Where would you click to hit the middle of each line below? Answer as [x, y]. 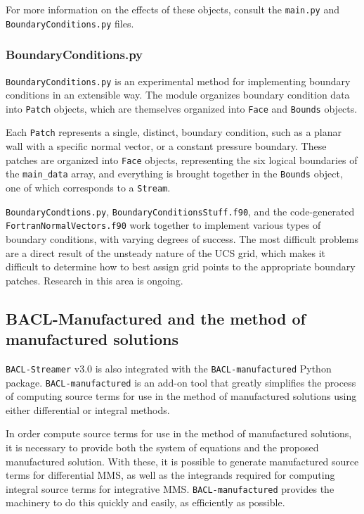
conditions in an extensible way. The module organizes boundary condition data [178, 95]
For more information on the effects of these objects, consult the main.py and [173, 9]
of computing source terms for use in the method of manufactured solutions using [181, 396]
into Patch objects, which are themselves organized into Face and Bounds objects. [182, 108]
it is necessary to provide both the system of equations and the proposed [162, 447]
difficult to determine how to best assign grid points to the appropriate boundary [181, 267]
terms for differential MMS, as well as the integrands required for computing [170, 475]
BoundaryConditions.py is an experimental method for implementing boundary [178, 81]
